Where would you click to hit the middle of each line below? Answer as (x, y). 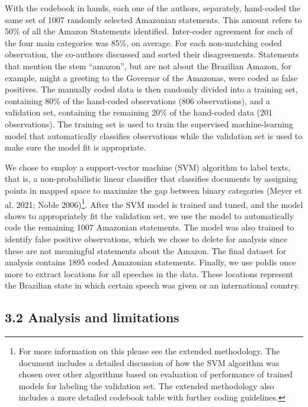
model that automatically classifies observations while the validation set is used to (154, 135)
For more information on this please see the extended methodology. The (149, 351)
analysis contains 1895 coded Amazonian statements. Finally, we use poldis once (150, 262)
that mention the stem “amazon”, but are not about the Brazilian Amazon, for (148, 65)
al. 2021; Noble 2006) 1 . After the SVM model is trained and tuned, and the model (154, 203)
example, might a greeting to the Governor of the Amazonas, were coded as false (151, 77)
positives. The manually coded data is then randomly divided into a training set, (151, 89)
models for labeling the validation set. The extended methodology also (146, 385)
